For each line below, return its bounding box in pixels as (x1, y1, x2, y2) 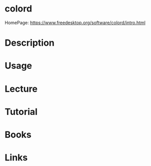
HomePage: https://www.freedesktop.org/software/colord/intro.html (5, 20, 146, 26)
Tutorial (5, 106, 38, 117)
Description (5, 37, 55, 49)
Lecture (5, 83, 38, 94)
